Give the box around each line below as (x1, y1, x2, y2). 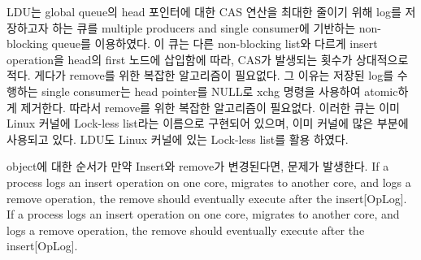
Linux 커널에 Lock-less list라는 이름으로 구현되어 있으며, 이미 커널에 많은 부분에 (7, 115, 409, 132)
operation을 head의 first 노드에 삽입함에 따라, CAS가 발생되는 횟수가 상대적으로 (7, 50, 409, 67)
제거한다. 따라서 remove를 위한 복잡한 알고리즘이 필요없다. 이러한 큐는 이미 (20, 98, 400, 115)
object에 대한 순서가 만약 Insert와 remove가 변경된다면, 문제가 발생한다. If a (7, 158, 389, 175)
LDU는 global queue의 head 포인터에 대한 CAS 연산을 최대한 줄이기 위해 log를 (7, 3, 401, 19)
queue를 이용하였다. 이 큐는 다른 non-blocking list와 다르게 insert (51, 35, 378, 52)
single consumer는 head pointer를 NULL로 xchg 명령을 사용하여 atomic (41, 82, 398, 99)
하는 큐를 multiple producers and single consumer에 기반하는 (52, 19, 356, 36)
